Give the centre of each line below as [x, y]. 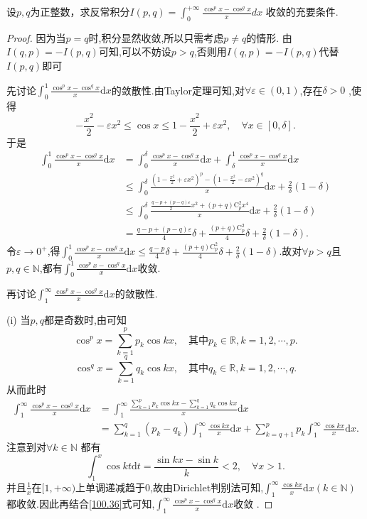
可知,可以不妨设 [135, 51]
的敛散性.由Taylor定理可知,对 [178, 90]
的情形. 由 [269, 37]
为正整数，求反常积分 [80, 11]
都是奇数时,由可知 [85, 320]
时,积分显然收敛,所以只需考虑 [156, 37]
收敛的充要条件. [302, 11]
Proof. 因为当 [36, 37]
